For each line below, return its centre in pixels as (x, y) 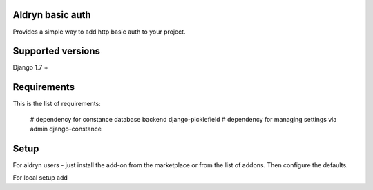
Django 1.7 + (30, 67)
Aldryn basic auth (52, 15)
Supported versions (56, 51)
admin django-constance (66, 129)
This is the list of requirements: (57, 104)
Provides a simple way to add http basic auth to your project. (99, 32)
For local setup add (40, 178)
